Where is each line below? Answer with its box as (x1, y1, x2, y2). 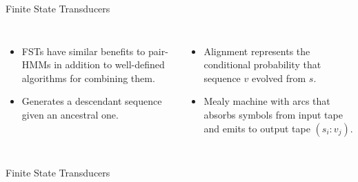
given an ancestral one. (21, 107, 119, 121)
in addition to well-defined (54, 57, 165, 72)
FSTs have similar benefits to (21, 43, 146, 58)
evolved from (251, 70, 306, 85)
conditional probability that (203, 57, 321, 72)
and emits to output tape (203, 121, 310, 135)
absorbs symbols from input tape (203, 107, 343, 121)
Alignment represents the (203, 43, 310, 58)
